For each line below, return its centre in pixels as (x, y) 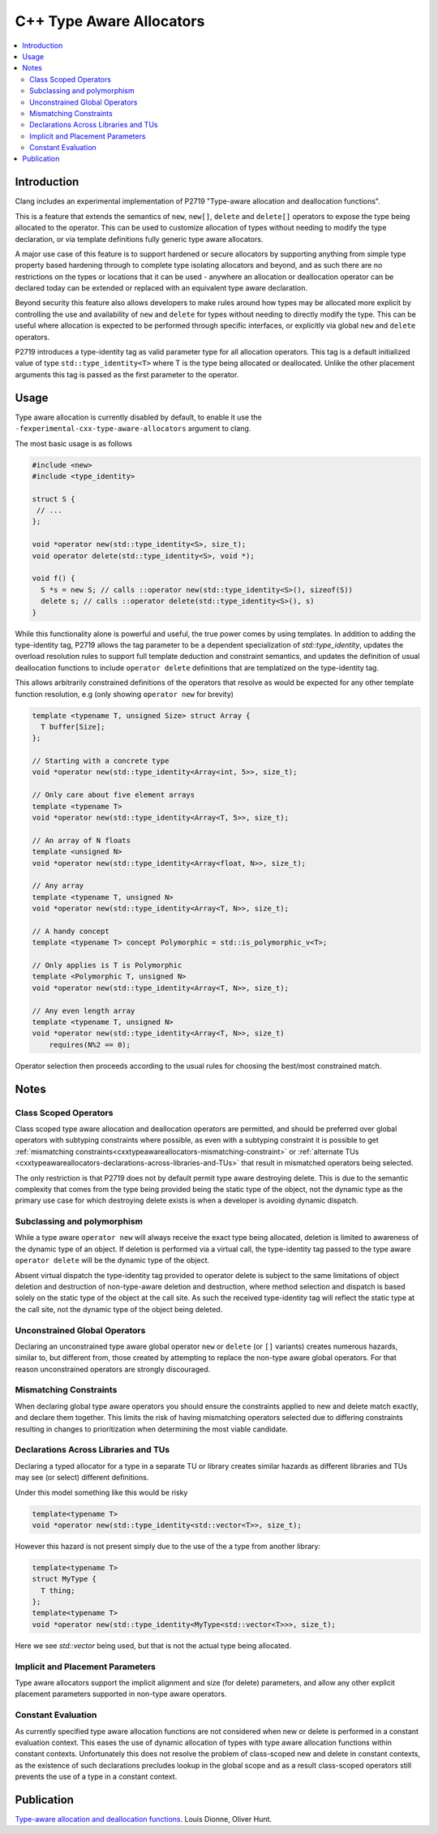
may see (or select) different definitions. (82, 1478)
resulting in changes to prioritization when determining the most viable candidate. (151, 1429)
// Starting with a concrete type (101, 761)
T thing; (58, 1590)
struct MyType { (64, 1579)
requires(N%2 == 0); (90, 1044)
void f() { (54, 579)
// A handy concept (71, 931)
